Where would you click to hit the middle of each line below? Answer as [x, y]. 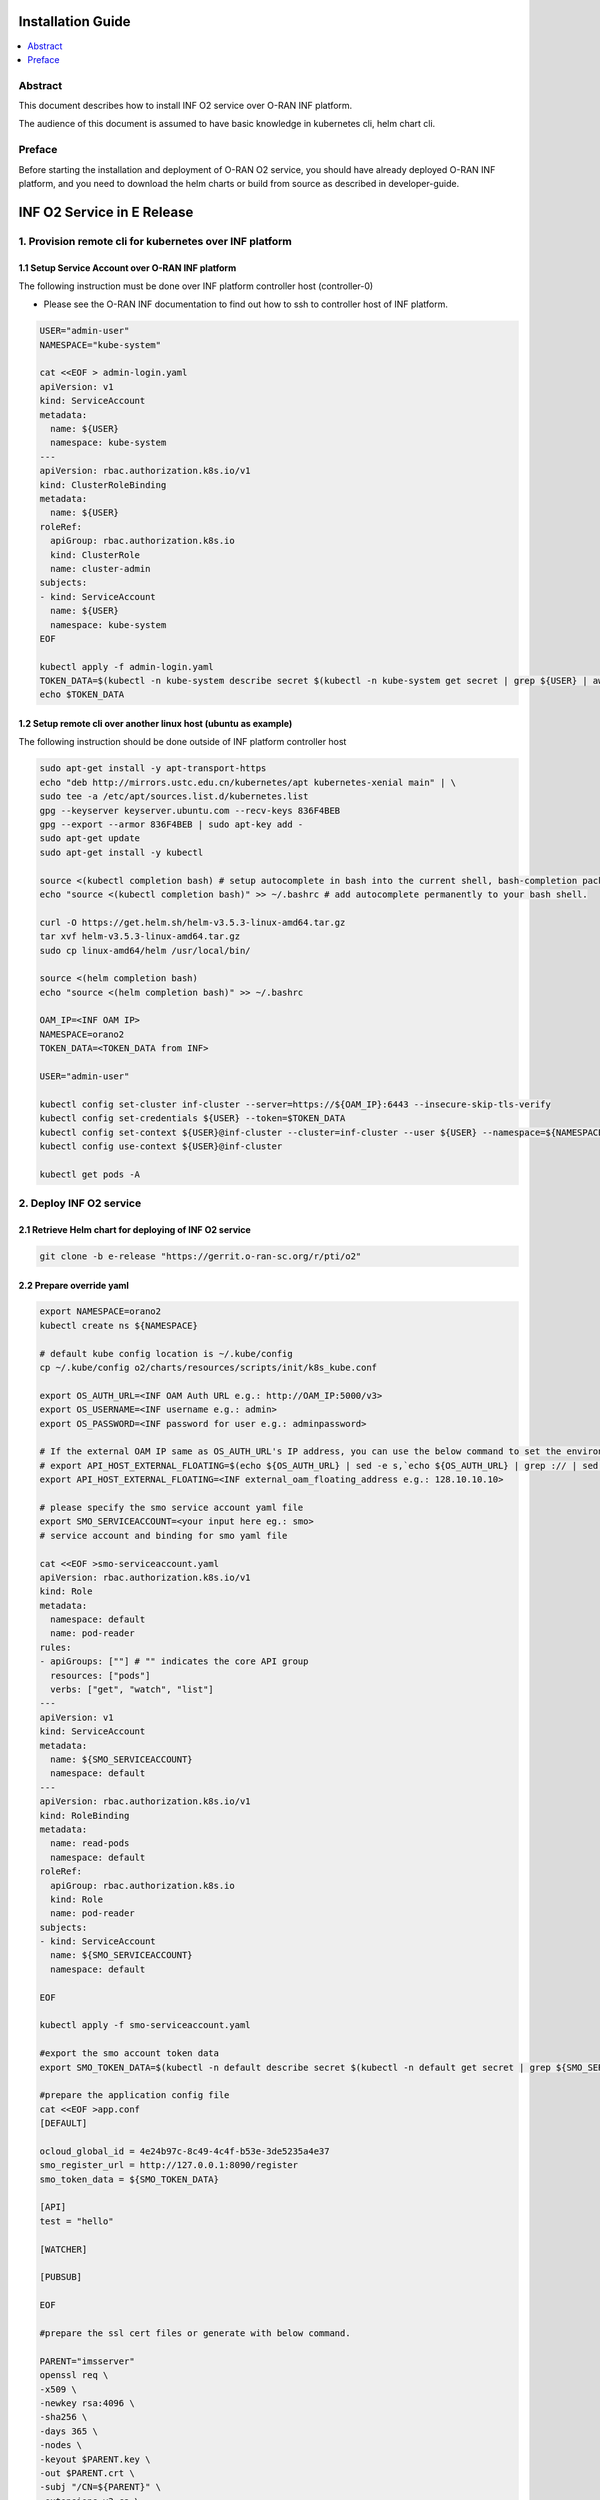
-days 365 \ [69, 2431]
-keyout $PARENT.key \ [95, 2459]
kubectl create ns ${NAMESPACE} [119, 1325]
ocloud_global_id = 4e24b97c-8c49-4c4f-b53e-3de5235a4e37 [184, 2151]
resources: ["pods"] [100, 1675]
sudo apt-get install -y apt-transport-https [153, 768]
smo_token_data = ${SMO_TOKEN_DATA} [129, 2179]
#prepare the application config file [134, 2095]
